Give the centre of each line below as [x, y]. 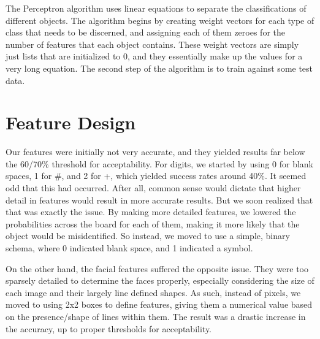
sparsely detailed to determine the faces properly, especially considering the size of [160, 280]
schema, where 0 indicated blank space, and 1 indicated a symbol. [129, 248]
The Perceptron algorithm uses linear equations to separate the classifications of [156, 8]
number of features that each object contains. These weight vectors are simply [152, 44]
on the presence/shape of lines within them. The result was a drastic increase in [156, 316]
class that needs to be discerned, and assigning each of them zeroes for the [145, 32]
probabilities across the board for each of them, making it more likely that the [153, 223]
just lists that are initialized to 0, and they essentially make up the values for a [154, 56]
